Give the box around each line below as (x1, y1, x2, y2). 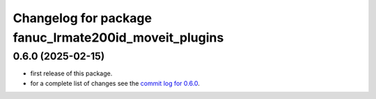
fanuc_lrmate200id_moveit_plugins (13, 30, 224, 45)
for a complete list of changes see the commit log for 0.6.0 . (30, 79, 200, 87)
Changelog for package (13, 10, 152, 26)
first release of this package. (30, 69, 113, 78)
